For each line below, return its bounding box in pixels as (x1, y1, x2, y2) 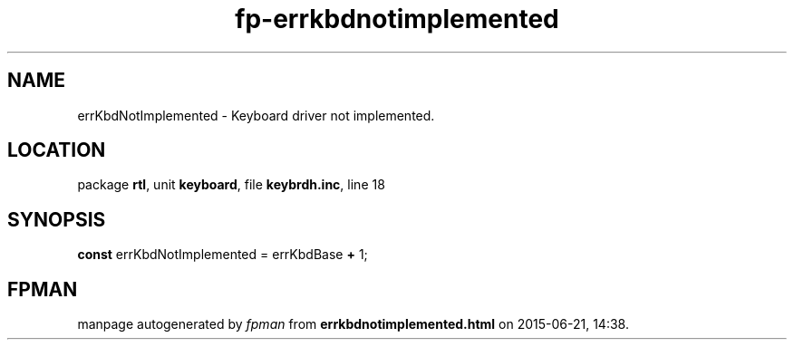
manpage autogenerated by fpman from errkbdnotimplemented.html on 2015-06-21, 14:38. (77, 316, 629, 333)
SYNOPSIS (7, 207, 106, 231)
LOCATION (7, 139, 106, 162)
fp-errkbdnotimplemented (235, 4, 559, 34)
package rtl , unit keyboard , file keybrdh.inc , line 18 (77, 177, 385, 193)
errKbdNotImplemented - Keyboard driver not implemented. (77, 107, 435, 123)
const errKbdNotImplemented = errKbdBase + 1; (77, 246, 368, 263)
